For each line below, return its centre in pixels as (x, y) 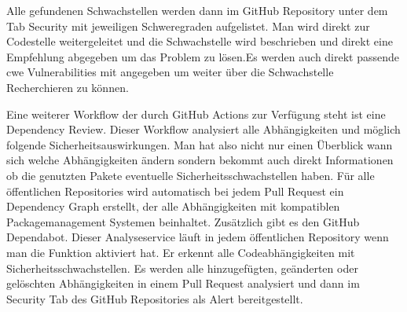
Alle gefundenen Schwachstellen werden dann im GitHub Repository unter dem (197, 10)
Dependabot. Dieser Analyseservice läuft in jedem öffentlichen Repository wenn (198, 237)
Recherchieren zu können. (68, 87)
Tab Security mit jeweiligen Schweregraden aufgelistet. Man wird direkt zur (188, 26)
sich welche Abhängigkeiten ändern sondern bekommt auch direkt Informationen (200, 160)
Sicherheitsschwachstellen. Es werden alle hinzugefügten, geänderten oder (182, 268)
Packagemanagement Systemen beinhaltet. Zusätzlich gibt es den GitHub (183, 221)
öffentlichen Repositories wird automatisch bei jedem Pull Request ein (175, 191)
